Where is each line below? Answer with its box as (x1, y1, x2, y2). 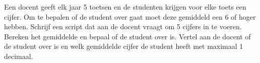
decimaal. (4, 50, 33, 61)
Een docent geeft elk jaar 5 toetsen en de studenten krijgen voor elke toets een (4, 2, 246, 12)
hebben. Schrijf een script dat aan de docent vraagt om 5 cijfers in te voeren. (4, 21, 242, 32)
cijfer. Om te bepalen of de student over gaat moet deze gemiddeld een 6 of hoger (4, 11, 256, 22)
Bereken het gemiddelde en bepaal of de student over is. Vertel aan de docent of (4, 31, 251, 41)
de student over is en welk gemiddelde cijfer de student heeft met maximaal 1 (4, 41, 243, 51)
